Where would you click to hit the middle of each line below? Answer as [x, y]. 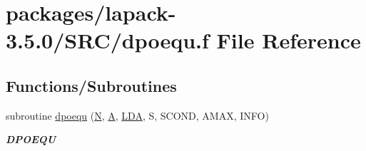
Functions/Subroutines [91, 85]
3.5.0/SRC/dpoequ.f [107, 40]
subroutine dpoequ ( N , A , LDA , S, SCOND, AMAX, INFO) [137, 115]
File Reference [289, 40]
